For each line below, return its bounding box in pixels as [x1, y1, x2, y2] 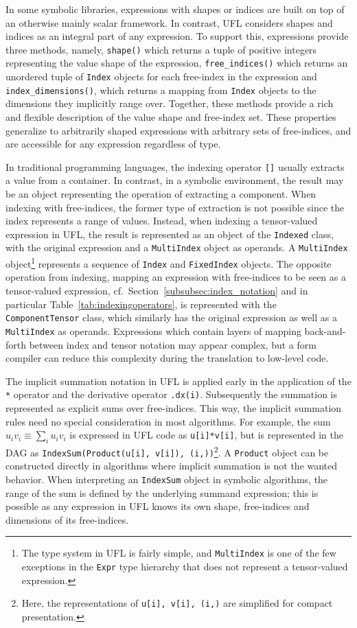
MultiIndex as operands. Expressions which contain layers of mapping [5, 323, 301, 338]
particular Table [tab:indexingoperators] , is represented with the [5, 296, 277, 311]
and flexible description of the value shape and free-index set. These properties [5, 110, 336, 124]
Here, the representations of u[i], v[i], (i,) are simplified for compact [21, 596, 333, 610]
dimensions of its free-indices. [5, 512, 129, 526]
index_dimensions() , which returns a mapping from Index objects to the [5, 82, 316, 97]
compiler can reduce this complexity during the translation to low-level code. [5, 351, 329, 365]
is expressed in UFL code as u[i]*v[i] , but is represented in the [69, 428, 343, 442]
